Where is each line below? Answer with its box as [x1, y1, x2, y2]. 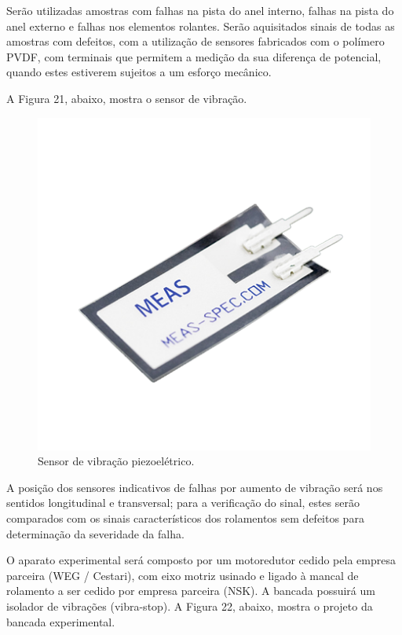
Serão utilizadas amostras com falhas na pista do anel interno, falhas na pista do [6, 2, 394, 18]
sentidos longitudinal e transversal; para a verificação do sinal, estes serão [6, 494, 360, 511]
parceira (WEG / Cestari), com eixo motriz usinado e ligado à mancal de [6, 567, 359, 583]
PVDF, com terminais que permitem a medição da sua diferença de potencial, [6, 48, 382, 64]
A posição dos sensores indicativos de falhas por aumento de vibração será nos [6, 479, 383, 495]
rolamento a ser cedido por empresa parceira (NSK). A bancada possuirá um [6, 582, 375, 599]
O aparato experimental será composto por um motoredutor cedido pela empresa [6, 552, 396, 568]
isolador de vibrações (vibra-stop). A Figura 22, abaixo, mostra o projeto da [6, 597, 373, 614]
